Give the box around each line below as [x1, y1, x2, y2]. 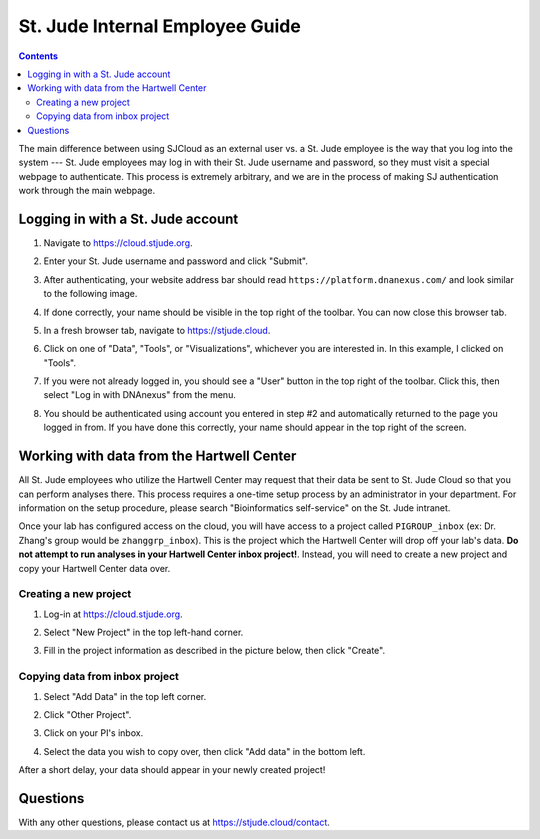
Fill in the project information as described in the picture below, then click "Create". [43, 645, 385, 657]
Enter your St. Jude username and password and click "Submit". [43, 255, 309, 267]
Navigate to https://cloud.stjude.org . [43, 236, 194, 249]
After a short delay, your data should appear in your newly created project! [18, 764, 326, 776]
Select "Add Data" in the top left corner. [43, 690, 207, 702]
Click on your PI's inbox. [43, 727, 144, 739]
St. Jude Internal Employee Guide [18, 15, 302, 37]
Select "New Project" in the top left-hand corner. [43, 626, 244, 639]
